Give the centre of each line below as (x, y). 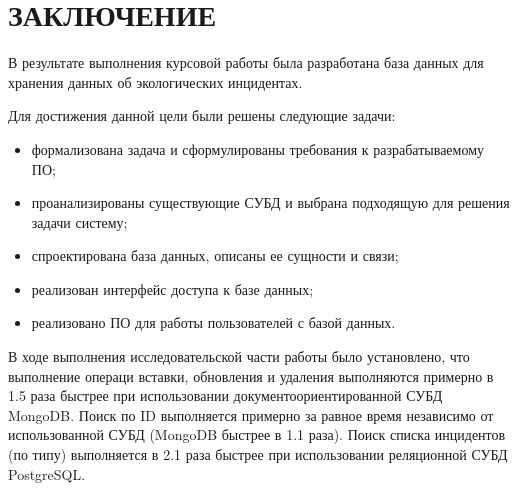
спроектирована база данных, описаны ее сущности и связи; (215, 255)
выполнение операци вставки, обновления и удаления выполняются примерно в (251, 375)
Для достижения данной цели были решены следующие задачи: (202, 115)
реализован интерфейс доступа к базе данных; (172, 288)
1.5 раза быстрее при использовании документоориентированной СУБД (225, 395)
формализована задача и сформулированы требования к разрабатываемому (258, 148)
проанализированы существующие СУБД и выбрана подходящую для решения (270, 202)
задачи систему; (79, 221)
